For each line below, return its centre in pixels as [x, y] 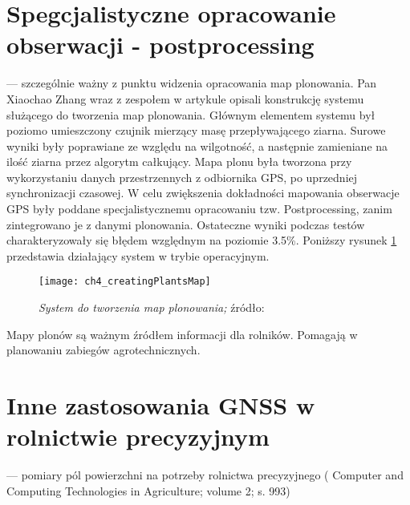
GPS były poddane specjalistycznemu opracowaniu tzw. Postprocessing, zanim [199, 209]
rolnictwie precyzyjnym [138, 436]
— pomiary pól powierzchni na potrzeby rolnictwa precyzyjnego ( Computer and [205, 475]
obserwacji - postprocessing [160, 44]
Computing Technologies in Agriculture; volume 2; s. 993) [148, 490]
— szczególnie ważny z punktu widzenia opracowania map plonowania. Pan [192, 83]
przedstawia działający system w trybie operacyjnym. [138, 255]
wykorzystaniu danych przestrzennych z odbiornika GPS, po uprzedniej [182, 177]
